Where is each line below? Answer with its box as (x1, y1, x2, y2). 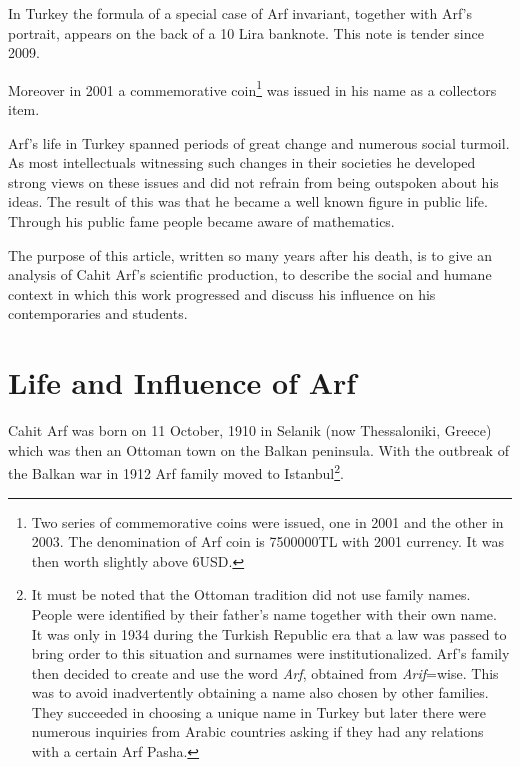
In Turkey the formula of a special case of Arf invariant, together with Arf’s (8, 3, 473, 23)
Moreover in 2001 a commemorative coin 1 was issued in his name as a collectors (8, 76, 497, 100)
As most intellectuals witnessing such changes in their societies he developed (8, 152, 476, 173)
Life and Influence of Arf (8, 362, 357, 403)
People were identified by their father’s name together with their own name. (31, 603, 497, 624)
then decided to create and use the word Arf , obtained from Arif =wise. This (31, 662, 499, 683)
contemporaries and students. (8, 303, 188, 324)
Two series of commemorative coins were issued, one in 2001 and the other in (31, 511, 504, 532)
